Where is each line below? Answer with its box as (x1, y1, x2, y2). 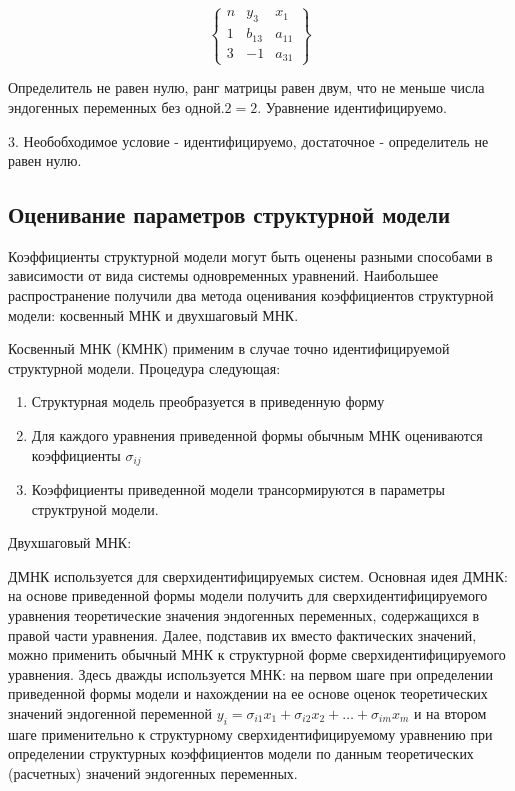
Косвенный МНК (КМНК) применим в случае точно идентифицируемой (8, 338, 450, 359)
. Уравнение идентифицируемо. (257, 96, 447, 117)
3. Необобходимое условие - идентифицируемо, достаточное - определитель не (8, 130, 489, 151)
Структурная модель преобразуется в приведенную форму (31, 391, 385, 412)
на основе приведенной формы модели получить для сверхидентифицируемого (8, 585, 488, 606)
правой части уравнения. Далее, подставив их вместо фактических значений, (8, 624, 477, 645)
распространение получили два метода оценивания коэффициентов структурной (8, 285, 494, 306)
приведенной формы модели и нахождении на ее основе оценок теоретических (8, 683, 488, 704)
